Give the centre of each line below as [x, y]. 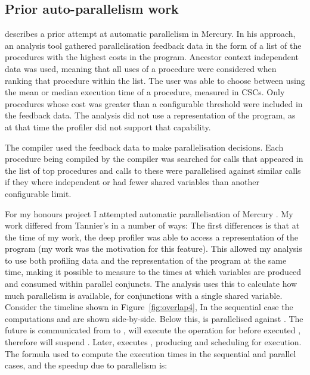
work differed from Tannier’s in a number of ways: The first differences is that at [152, 225]
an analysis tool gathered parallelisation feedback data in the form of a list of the [153, 45]
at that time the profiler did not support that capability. [108, 126]
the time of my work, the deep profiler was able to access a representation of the [151, 237]
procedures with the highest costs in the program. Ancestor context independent [152, 57]
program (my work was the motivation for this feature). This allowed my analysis [154, 249]
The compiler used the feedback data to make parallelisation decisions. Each [144, 147]
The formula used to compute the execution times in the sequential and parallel [151, 353]
